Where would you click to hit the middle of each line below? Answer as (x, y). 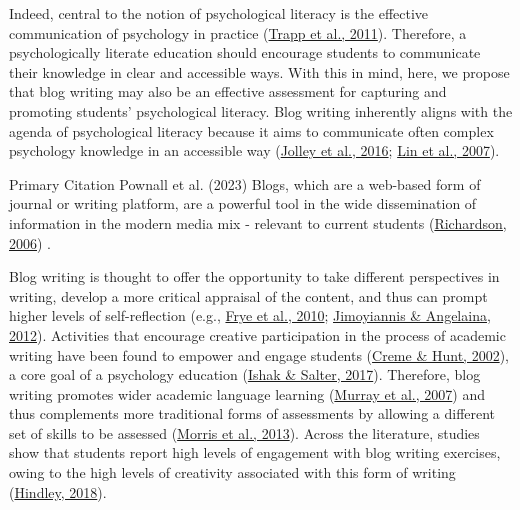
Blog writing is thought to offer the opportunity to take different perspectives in (254, 276)
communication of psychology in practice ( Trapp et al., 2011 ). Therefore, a (238, 32)
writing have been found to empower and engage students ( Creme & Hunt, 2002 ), (259, 354)
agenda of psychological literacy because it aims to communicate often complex (251, 130)
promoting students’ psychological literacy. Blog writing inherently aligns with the (261, 110)
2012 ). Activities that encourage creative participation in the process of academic (257, 334)
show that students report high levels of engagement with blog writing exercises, (255, 452)
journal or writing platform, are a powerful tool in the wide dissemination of (243, 203)
